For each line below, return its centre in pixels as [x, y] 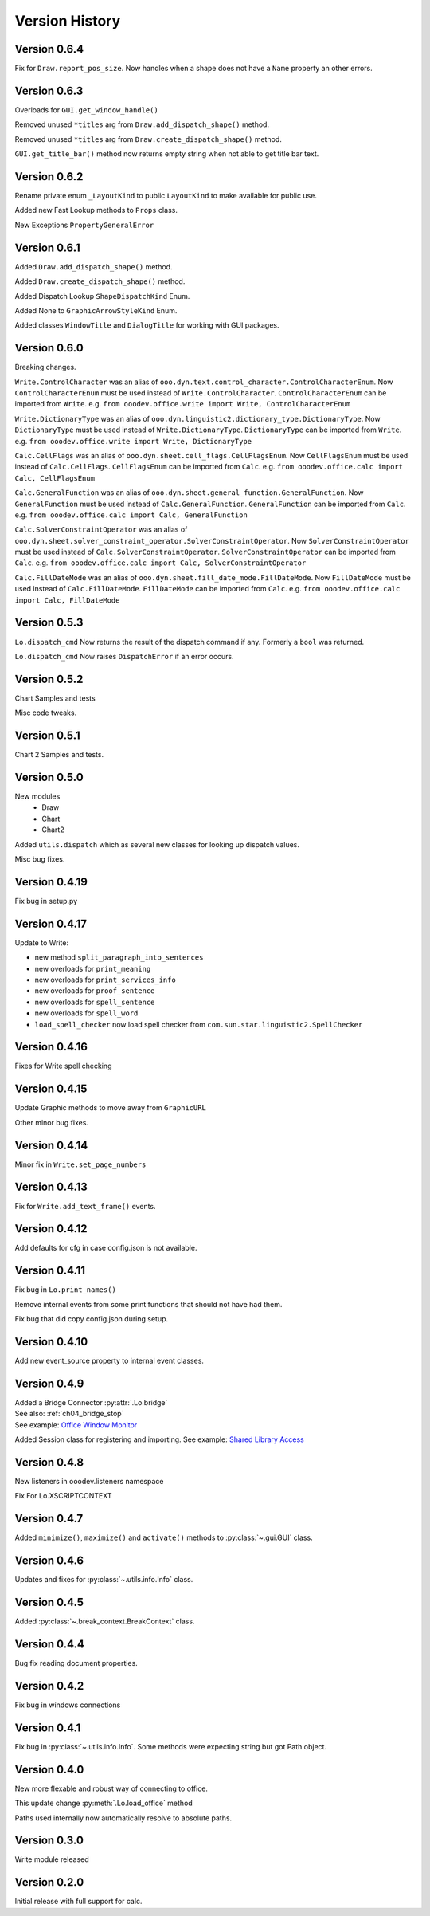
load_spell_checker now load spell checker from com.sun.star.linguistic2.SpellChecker [199, 1024]
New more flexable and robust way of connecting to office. [111, 1788]
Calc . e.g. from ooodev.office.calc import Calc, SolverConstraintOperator [160, 563]
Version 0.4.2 [49, 1686]
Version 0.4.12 [51, 1229]
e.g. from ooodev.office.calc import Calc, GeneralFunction [131, 515]
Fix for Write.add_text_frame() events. [85, 1206]
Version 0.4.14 [51, 1145]
